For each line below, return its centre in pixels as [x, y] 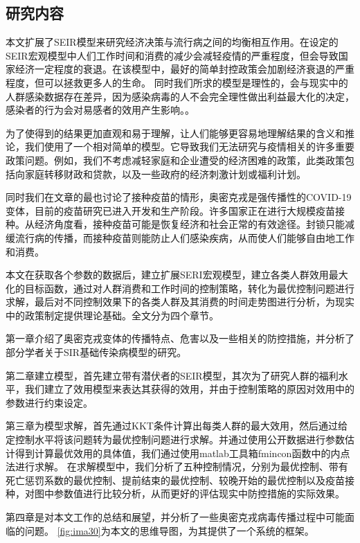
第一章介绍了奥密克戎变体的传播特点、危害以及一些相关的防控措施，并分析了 [180, 338]
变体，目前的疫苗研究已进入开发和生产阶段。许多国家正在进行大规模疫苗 [170, 210]
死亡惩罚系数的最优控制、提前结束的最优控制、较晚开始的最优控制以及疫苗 [175, 480]
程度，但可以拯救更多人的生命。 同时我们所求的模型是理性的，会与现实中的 [177, 82]
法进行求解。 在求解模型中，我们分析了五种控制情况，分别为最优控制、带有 [177, 466]
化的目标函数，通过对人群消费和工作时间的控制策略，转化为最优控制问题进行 [180, 288]
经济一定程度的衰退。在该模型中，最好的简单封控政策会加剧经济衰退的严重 [184, 69]
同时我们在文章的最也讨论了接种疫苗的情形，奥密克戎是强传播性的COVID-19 [179, 197]
